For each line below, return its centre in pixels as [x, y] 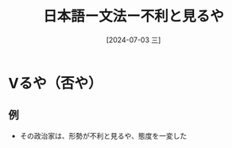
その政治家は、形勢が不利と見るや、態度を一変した [103, 135]
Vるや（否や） [55, 83]
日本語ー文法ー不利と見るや [133, 16]
